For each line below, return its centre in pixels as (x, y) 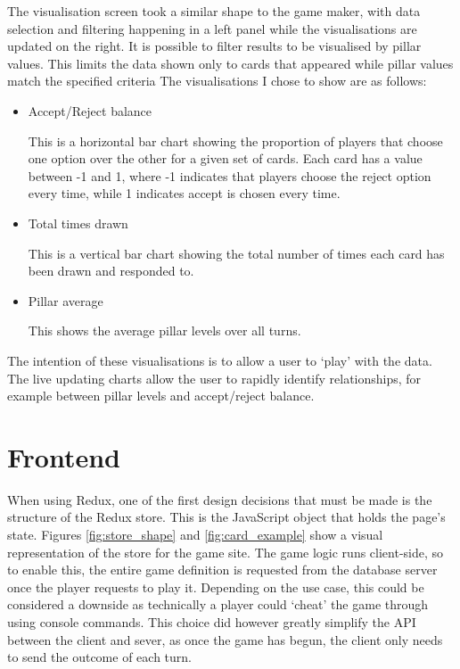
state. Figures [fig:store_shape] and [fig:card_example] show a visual (195, 534)
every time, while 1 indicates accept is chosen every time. (184, 193)
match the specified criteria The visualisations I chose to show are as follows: (217, 81)
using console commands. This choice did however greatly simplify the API (212, 621)
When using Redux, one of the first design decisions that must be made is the (220, 499)
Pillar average (66, 300)
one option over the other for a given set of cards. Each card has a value (225, 158)
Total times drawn (78, 223)
